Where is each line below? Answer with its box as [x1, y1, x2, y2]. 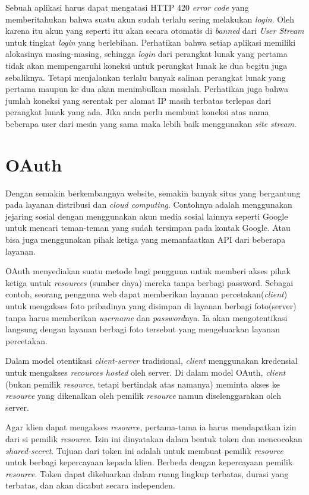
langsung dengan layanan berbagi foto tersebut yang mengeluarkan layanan [5, 323, 280, 335]
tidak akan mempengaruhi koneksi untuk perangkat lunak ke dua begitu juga [5, 59, 288, 71]
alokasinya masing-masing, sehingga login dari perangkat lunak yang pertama [5, 47, 288, 60]
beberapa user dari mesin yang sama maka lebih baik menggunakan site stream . [5, 117, 297, 129]
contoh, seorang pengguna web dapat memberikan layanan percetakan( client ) [5, 288, 288, 300]
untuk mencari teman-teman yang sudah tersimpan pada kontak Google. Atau [5, 221, 291, 234]
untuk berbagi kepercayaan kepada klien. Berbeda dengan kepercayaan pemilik [5, 456, 293, 468]
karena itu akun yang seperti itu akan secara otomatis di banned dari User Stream [5, 24, 304, 37]
